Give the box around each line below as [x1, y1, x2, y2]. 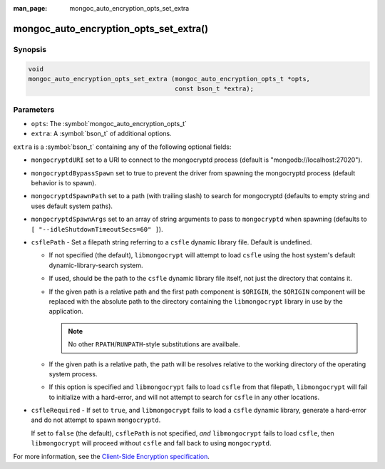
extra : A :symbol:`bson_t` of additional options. [31, 129, 172, 138]
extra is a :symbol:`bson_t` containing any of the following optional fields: [13, 143, 232, 151]
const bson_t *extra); [175, 85, 255, 93]
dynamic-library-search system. [48, 261, 143, 269]
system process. [48, 369, 98, 378]
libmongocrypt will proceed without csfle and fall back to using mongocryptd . [31, 439, 272, 448]
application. [48, 307, 83, 316]
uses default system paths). [31, 202, 113, 210]
